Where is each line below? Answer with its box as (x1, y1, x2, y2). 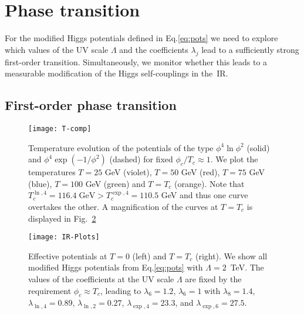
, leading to (100, 284, 141, 296)
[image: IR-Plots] (28, 233, 100, 242)
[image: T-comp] (28, 124, 92, 133)
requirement (28, 284, 72, 296)
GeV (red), (181, 166, 220, 178)
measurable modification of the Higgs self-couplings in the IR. (5, 67, 228, 79)
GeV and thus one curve (161, 189, 248, 201)
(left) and (132, 249, 167, 262)
